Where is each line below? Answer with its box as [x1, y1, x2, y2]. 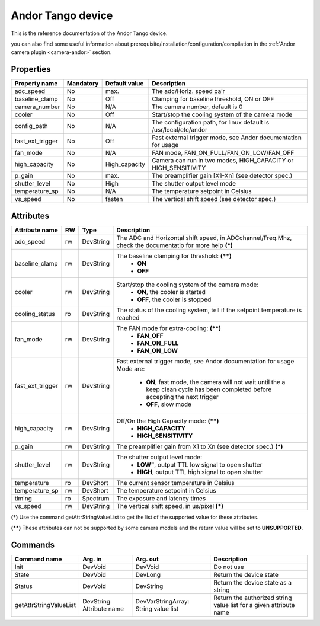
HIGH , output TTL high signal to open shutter [137, 468, 263, 476]
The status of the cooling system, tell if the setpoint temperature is [116, 306, 302, 314]
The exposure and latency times [116, 494, 206, 502]
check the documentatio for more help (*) [116, 241, 233, 249]
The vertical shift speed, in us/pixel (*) [116, 502, 224, 510]
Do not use [213, 563, 244, 571]
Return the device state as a [213, 579, 292, 587]
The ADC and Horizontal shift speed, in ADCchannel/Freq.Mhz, [116, 234, 292, 242]
